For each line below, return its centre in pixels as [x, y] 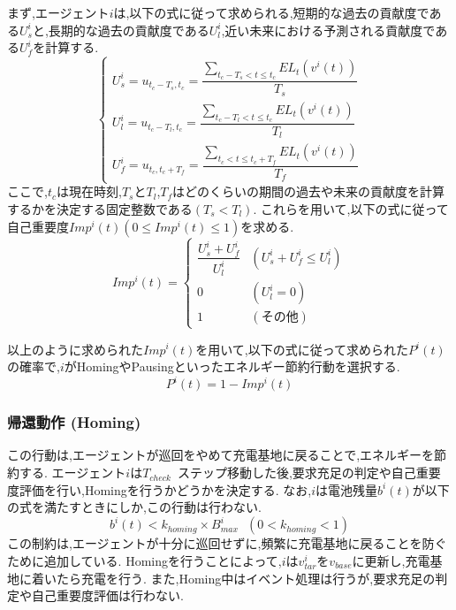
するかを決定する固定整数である [100, 209]
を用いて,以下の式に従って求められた [302, 349]
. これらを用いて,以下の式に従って [351, 209]
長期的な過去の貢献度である [129, 30]
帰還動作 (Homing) [74, 422]
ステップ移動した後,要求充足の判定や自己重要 [309, 473]
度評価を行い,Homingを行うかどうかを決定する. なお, [160, 489]
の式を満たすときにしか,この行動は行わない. [134, 507]
